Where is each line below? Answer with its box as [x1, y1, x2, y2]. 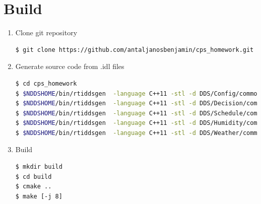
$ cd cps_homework [15, 80, 77, 87]
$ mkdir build [15, 163, 62, 171]
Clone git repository [15, 27, 78, 38]
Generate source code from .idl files [15, 61, 124, 72]
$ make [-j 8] [15, 192, 62, 200]
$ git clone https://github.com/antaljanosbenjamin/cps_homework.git [15, 46, 254, 53]
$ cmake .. [15, 183, 52, 190]
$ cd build [15, 173, 52, 180]
